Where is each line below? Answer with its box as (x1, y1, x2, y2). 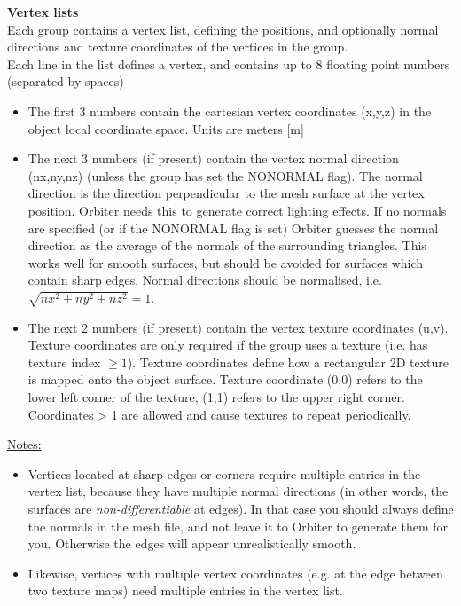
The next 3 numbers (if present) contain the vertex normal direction (27, 149, 399, 168)
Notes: (7, 435, 42, 453)
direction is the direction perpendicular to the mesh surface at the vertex (27, 184, 425, 202)
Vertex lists (7, 3, 79, 20)
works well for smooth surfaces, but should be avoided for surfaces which (27, 253, 424, 272)
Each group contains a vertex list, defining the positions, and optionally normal (7, 20, 439, 38)
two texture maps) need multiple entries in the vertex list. (27, 581, 343, 600)
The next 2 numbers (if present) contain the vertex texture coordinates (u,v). (27, 318, 449, 336)
